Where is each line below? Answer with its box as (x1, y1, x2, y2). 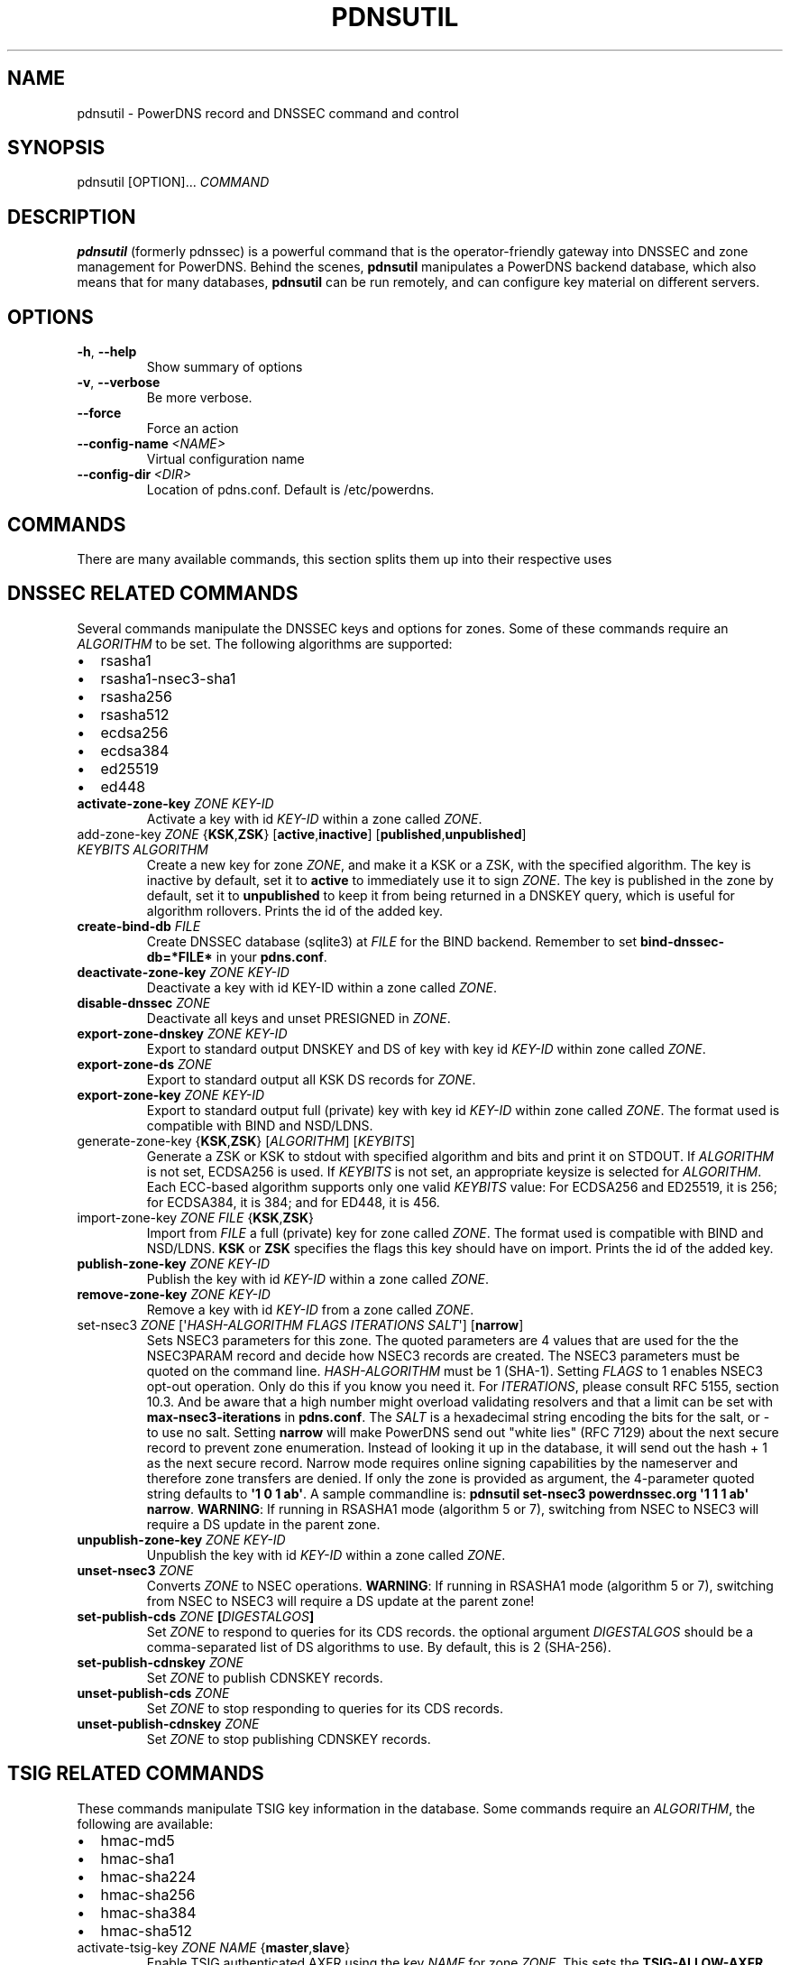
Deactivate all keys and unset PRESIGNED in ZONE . (146, 1010, 451, 1026)
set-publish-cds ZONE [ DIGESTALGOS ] (77, 1608, 315, 1624)
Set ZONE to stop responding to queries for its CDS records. (146, 1700, 504, 1716)
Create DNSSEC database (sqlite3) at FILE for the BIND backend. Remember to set (146, 933, 638, 949)
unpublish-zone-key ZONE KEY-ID (77, 1531, 286, 1547)
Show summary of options (146, 359, 303, 375)
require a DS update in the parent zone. (146, 1516, 381, 1532)
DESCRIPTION (7, 205, 136, 228)
